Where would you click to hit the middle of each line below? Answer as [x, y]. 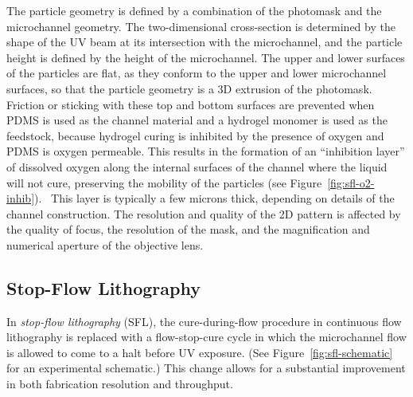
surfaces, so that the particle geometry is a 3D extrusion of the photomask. [189, 88]
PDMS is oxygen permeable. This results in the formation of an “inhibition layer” [206, 151]
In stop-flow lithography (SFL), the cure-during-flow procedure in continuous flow [204, 321]
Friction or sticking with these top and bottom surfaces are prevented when [191, 104]
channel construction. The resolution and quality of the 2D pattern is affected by [204, 213]
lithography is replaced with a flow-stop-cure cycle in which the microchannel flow [206, 337]
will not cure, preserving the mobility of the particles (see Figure [164, 182]
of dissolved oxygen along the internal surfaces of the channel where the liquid [197, 166]
